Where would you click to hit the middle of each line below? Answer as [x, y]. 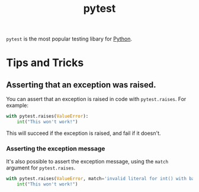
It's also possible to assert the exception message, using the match [87, 162]
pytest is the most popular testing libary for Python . [69, 39]
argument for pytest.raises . [41, 168]
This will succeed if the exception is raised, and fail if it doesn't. [84, 133]
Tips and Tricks [45, 63]
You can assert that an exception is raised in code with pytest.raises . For [96, 99]
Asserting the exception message [56, 149]
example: [17, 105]
